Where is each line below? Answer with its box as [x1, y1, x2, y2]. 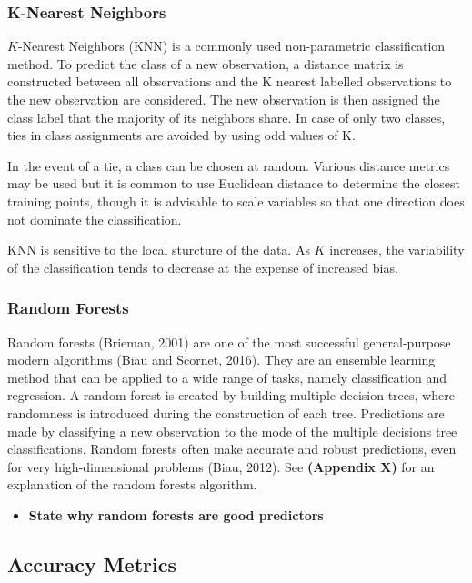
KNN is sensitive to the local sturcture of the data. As [7, 240, 310, 259]
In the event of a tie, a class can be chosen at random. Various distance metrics [7, 156, 450, 175]
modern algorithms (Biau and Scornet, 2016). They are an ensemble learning [7, 350, 436, 369]
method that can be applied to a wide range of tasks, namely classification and [7, 367, 447, 387]
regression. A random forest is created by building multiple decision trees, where [7, 386, 455, 405]
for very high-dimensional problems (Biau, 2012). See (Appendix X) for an [7, 457, 435, 476]
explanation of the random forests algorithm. [7, 475, 257, 494]
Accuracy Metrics [7, 549, 176, 578]
